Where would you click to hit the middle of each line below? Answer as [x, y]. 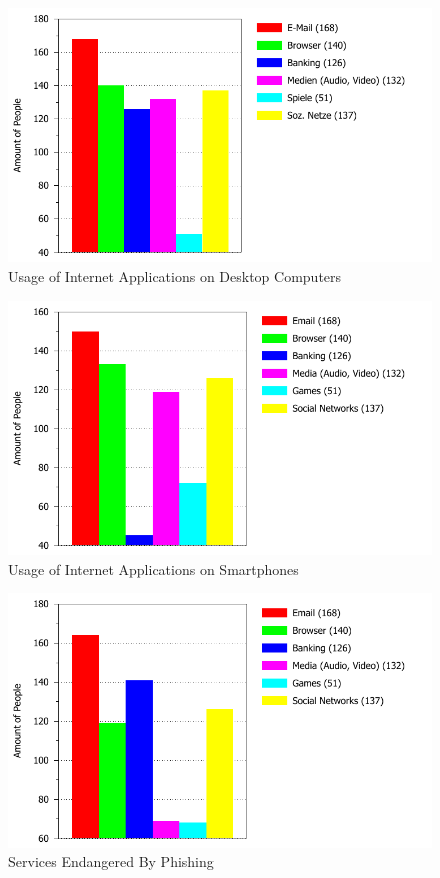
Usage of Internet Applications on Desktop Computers [175, 275]
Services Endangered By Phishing [111, 861]
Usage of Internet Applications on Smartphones [153, 568]
